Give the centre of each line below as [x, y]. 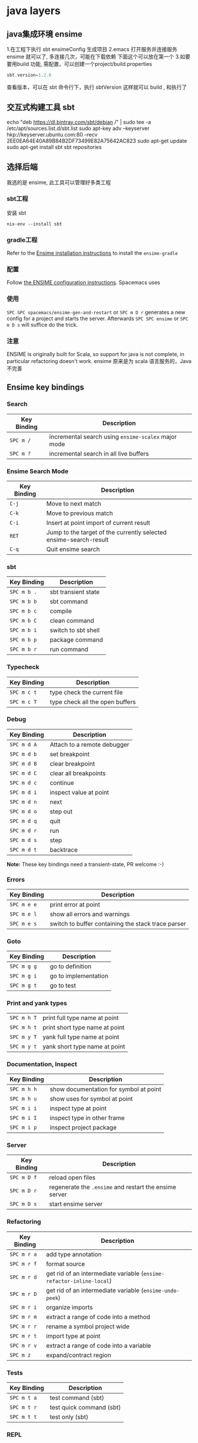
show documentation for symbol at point [105, 1089]
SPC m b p [23, 640]
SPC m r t [23, 1336]
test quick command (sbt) [85, 1407]
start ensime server [76, 1204]
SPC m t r [23, 1407]
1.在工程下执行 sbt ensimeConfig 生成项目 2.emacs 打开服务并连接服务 [92, 49]
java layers [34, 11]
